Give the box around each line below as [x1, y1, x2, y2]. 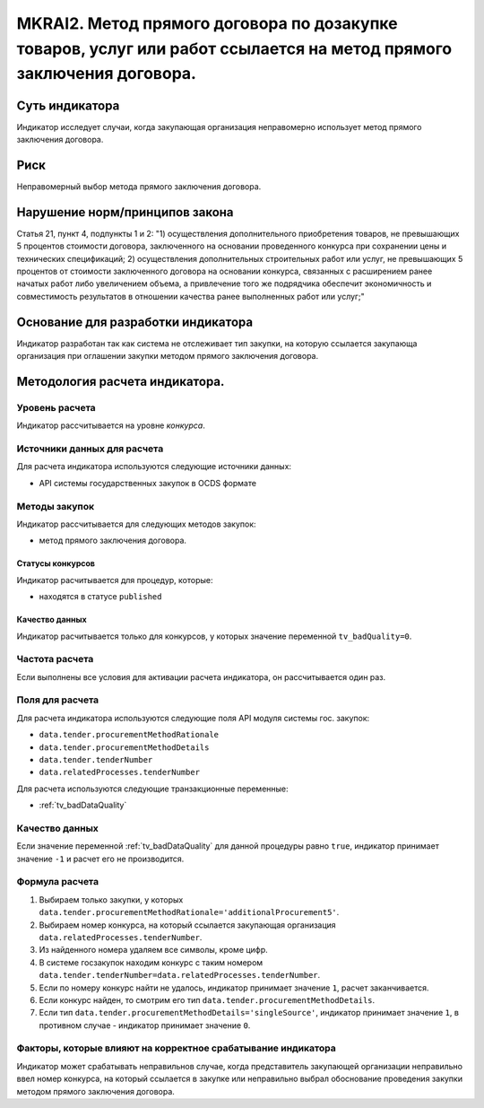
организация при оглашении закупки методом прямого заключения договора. [16, 351, 319, 362]
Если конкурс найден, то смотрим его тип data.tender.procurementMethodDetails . [39, 994, 376, 1005]
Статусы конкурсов [16, 558, 96, 569]
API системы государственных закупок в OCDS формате [39, 477, 257, 488]
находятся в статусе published [39, 591, 162, 602]
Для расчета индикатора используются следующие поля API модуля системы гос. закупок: [16, 712, 370, 723]
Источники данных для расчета [16, 442, 164, 455]
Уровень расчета [16, 401, 96, 414]
